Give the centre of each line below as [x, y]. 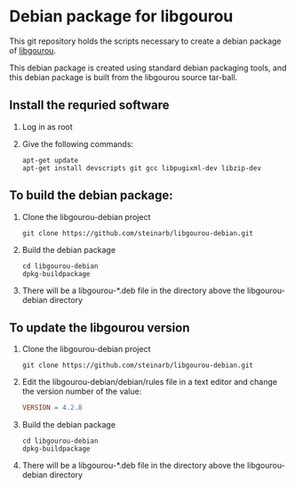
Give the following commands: [78, 143]
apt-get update [50, 160]
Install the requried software [90, 106]
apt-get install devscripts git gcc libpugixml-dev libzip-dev [142, 168]
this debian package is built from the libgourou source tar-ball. [124, 77]
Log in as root [47, 126]
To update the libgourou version [100, 327]
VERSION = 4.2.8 [52, 408]
